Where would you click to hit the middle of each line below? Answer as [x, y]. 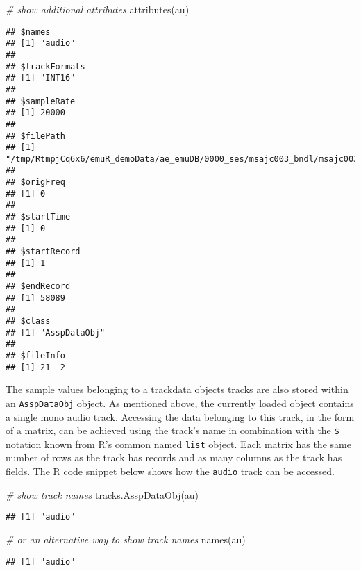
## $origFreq [35, 182]
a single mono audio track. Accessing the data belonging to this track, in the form [180, 416]
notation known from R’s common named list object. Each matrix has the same [178, 444]
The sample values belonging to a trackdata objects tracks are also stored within [177, 389]
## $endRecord [38, 287]
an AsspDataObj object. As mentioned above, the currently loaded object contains [180, 403]
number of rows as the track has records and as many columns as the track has [174, 457]
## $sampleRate [41, 101]
